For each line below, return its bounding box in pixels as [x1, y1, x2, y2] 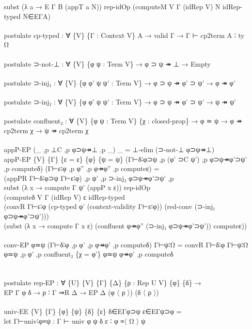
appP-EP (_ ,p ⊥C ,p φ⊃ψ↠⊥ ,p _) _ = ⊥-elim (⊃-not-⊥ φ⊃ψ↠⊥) [4, 144, 215, 154]
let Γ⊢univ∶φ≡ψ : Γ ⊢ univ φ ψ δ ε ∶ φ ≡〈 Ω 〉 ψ [4, 315, 146, 326]
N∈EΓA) [23, 11, 51, 21]
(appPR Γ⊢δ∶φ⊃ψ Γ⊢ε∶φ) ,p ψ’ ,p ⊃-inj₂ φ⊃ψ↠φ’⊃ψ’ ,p [4, 173, 174, 183]
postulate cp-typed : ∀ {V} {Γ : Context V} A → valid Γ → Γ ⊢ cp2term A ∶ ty [4, 30, 245, 40]
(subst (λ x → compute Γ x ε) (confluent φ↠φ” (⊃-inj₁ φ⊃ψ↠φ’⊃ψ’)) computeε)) [4, 220, 247, 230]
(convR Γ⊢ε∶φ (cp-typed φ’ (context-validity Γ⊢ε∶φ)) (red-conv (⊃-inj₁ [4, 201, 216, 211]
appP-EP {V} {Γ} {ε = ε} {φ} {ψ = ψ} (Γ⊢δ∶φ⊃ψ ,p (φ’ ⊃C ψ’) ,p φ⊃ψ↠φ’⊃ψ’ [4, 154, 247, 164]
